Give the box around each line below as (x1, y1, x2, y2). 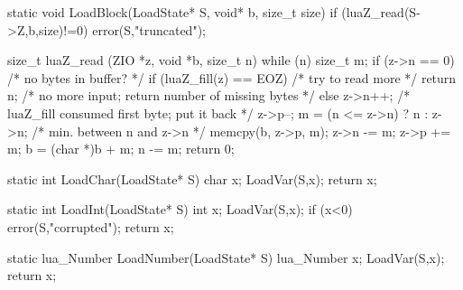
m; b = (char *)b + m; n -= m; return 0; (7, 139, 235, 158)
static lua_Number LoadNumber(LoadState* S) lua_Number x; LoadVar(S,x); (7, 248, 445, 267)
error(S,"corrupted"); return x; (7, 217, 174, 236)
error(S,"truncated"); (92, 20, 206, 39)
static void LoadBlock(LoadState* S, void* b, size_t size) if (7, 3, 338, 21)
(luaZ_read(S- (341, 3, 421, 21)
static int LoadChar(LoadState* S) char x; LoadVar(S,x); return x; (7, 169, 377, 188)
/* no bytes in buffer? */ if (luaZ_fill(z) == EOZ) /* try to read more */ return (7, 68, 457, 87)
